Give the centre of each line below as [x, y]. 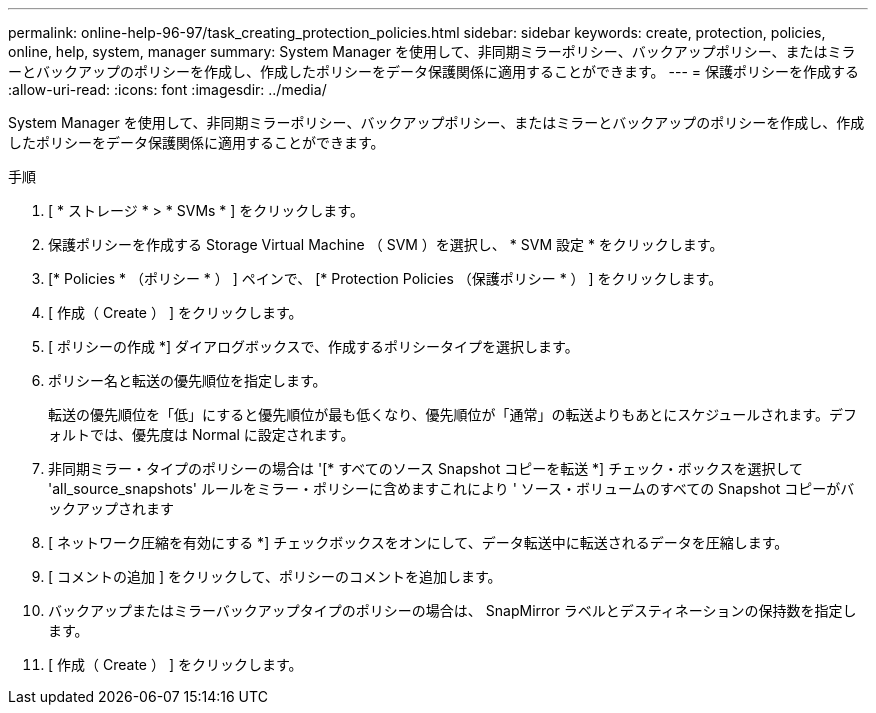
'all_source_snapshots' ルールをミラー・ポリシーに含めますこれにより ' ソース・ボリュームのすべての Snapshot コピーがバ [451, 488]
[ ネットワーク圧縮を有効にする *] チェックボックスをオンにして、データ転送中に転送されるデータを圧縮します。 [418, 542]
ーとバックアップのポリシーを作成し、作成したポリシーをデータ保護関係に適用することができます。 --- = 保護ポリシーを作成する [433, 71]
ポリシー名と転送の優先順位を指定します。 [187, 380]
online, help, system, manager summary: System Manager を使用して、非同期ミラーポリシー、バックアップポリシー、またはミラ [432, 51]
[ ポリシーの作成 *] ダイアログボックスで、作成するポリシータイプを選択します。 [313, 346]
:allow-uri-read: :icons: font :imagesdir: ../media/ [167, 89]
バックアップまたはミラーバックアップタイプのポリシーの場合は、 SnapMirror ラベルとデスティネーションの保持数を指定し [452, 610]
